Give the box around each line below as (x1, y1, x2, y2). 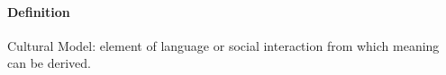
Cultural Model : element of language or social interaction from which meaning (7, 36, 440, 54)
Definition (7, 2, 70, 21)
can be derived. (7, 54, 91, 72)
